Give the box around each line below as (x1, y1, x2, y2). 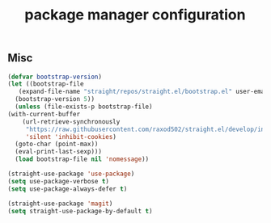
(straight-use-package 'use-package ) (7, 170, 135, 179)
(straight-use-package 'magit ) (7, 200, 113, 208)
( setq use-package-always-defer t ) (7, 184, 128, 193)
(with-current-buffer (7, 110, 81, 118)
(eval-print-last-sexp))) (15, 148, 103, 156)
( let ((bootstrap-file (7, 80, 84, 88)
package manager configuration (24, 6, 246, 24)
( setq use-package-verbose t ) (7, 177, 110, 185)
